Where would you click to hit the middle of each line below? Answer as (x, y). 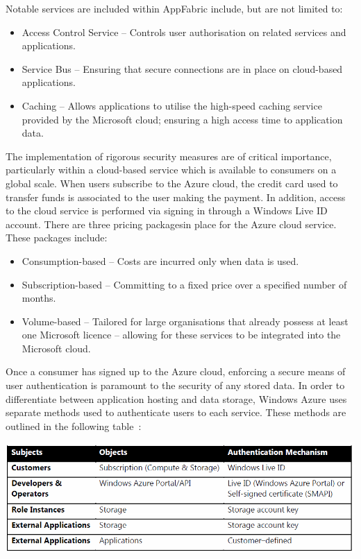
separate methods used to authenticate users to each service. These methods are (176, 412)
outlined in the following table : (74, 425)
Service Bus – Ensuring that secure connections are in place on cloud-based (182, 68)
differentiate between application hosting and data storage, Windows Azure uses (176, 398)
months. (39, 298)
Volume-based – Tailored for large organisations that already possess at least (185, 321)
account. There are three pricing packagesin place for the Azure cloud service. (171, 224)
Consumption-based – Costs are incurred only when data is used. (160, 260)
